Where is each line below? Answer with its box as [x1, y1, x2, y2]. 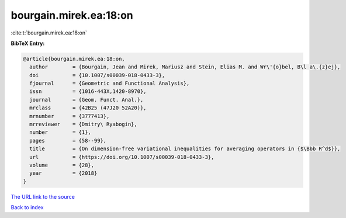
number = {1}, [29, 129, 92, 136]
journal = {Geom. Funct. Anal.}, [29, 96, 144, 103]
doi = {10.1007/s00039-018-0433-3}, [29, 72, 165, 78]
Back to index [11, 204, 44, 211]
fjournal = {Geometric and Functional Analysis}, [29, 80, 190, 87]
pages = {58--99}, [29, 137, 107, 144]
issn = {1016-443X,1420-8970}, [29, 88, 147, 95]
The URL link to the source [11, 193, 75, 200]
